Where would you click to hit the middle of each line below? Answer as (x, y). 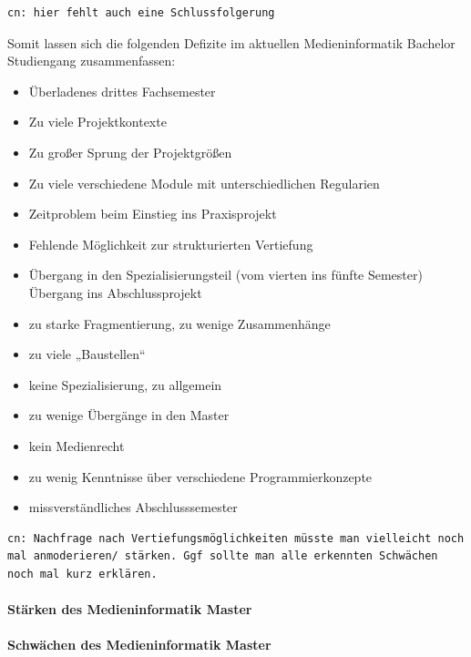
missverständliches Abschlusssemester (133, 507)
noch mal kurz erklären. (82, 574)
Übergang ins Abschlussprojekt (115, 292)
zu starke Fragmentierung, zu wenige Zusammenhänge (179, 323)
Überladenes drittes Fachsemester (122, 91)
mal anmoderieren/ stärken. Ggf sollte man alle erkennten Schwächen (223, 556)
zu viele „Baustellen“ (87, 354)
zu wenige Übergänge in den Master (129, 415)
